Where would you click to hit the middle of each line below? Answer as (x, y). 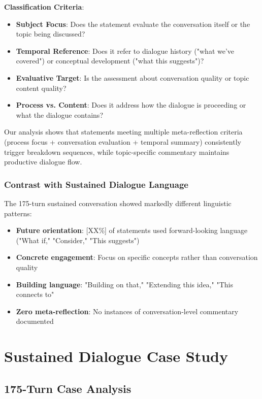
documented (35, 321)
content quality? (41, 88)
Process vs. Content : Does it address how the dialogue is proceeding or (131, 105)
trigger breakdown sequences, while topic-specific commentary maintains (117, 152)
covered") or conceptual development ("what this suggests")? (110, 61)
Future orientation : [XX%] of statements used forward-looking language (132, 230)
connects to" (35, 294)
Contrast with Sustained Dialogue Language (96, 184)
